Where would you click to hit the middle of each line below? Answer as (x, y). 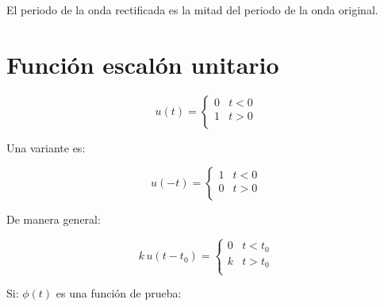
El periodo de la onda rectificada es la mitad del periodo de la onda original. (192, 10)
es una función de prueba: (119, 293)
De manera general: (54, 219)
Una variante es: (46, 147)
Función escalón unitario (143, 64)
